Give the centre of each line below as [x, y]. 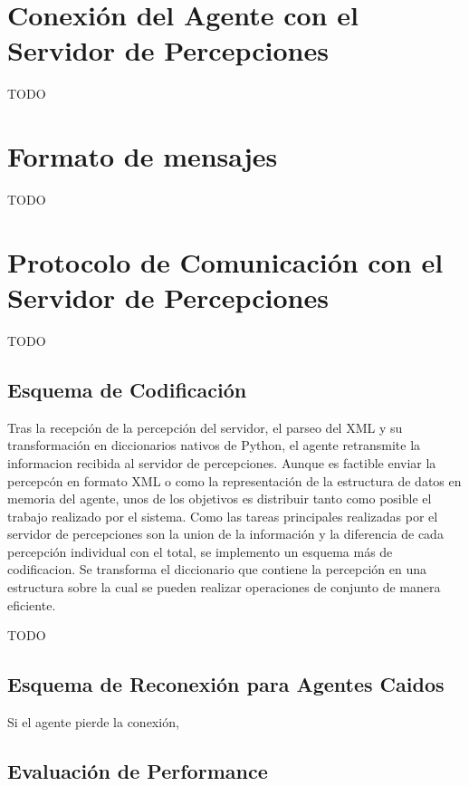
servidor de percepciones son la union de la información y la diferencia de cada [225, 534]
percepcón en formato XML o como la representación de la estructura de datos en [234, 480]
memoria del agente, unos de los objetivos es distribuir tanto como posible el [220, 498]
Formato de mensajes [143, 156]
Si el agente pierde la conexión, [93, 722]
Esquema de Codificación [127, 389]
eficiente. [32, 604]
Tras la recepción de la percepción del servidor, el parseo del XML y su [205, 427]
